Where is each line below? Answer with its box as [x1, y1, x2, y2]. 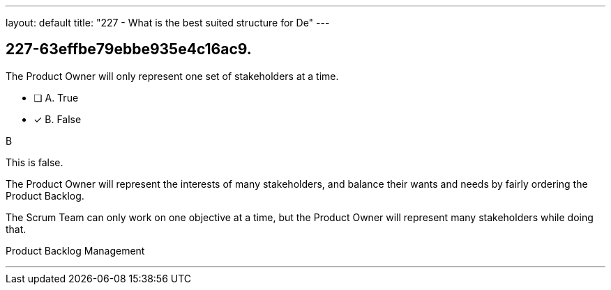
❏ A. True [33, 91, 79, 104]
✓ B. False [33, 113, 82, 125]
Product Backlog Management [6, 244, 145, 257]
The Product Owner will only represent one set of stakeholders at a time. [6, 70, 339, 82]
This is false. [6, 156, 63, 168]
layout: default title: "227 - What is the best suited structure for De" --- [6, 17, 330, 29]
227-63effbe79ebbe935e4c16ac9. [6, 40, 252, 58]
